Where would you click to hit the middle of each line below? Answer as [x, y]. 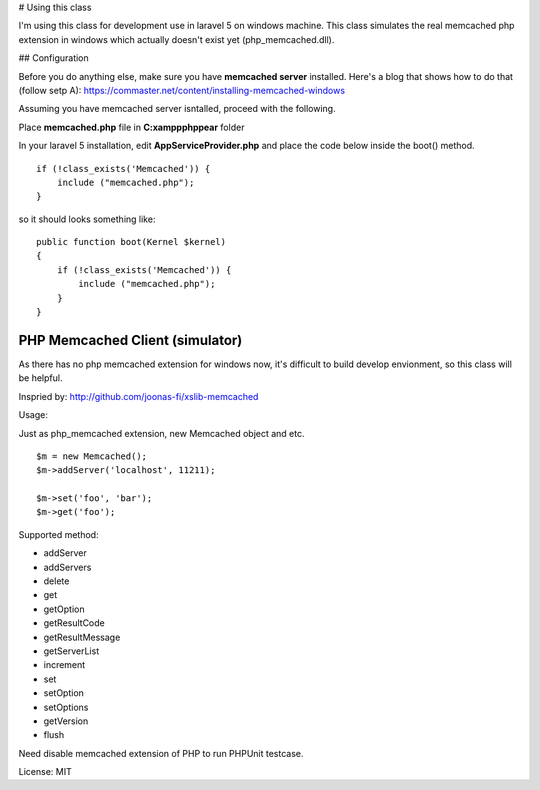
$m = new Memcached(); [92, 456]
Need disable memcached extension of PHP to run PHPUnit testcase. [161, 753]
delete [56, 581]
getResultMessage [82, 637]
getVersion [66, 721]
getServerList [71, 651]
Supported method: [58, 534]
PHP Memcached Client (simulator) [130, 340]
